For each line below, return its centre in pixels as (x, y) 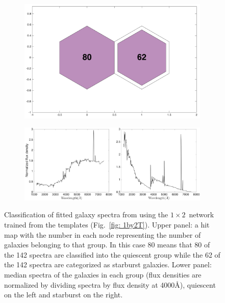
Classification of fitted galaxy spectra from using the (86, 214)
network (202, 214)
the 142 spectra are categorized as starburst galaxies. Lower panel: (108, 264)
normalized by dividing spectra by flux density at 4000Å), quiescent (110, 284)
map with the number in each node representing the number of (103, 234)
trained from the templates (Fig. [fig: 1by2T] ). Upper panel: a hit (107, 224)
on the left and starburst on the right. (64, 295)
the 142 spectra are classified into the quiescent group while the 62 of (112, 254)
